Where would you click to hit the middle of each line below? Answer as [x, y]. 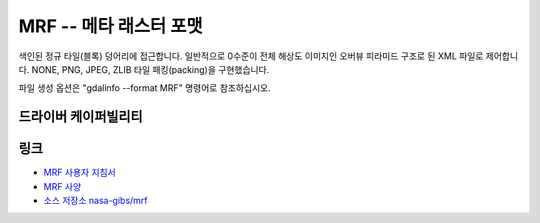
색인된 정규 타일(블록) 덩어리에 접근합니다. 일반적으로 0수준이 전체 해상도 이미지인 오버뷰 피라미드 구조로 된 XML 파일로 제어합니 [268, 56]
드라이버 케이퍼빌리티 [81, 116]
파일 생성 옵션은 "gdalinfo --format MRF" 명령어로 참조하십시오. [144, 88]
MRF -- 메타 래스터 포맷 [110, 26]
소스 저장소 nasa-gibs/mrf [96, 201]
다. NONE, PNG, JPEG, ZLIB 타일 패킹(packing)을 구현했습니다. [144, 69]
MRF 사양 [62, 186]
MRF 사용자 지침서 [80, 172]
